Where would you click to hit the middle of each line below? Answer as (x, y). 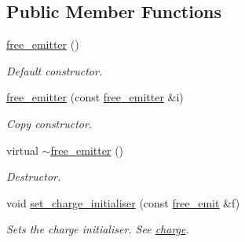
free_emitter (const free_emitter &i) (95, 97)
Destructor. (34, 176)
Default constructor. (55, 70)
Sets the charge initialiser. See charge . (98, 229)
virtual (22, 150)
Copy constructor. (49, 123)
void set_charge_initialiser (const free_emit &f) (123, 202)
